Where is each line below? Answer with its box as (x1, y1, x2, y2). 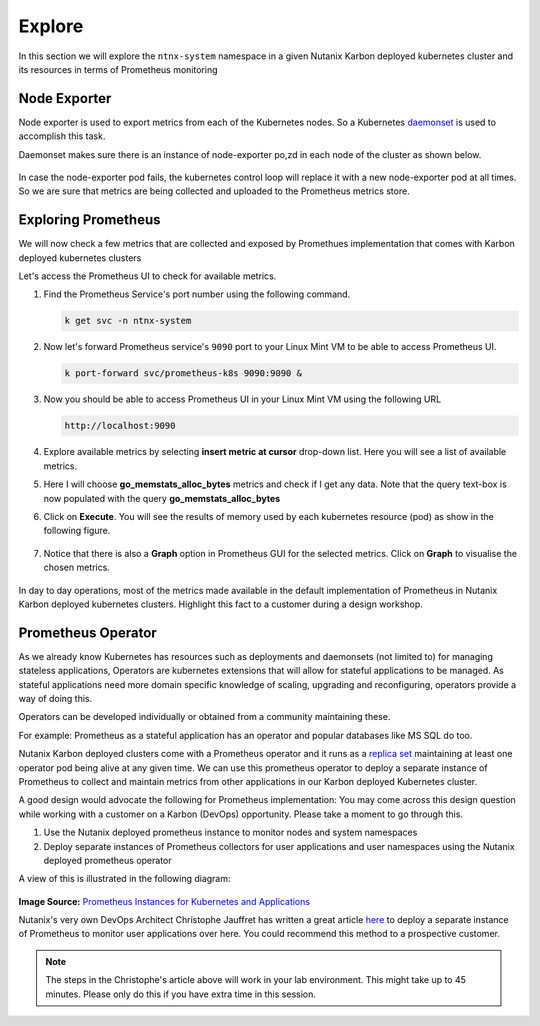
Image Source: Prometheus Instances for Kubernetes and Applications (18, 895, 310, 907)
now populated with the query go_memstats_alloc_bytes (43, 492, 281, 504)
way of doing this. (18, 692, 93, 704)
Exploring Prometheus (18, 211, 161, 229)
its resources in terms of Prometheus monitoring (18, 63, 218, 75)
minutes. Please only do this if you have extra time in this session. (45, 988, 317, 1000)
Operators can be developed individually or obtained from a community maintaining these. (18, 711, 391, 723)
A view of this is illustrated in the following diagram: (18, 873, 231, 885)
